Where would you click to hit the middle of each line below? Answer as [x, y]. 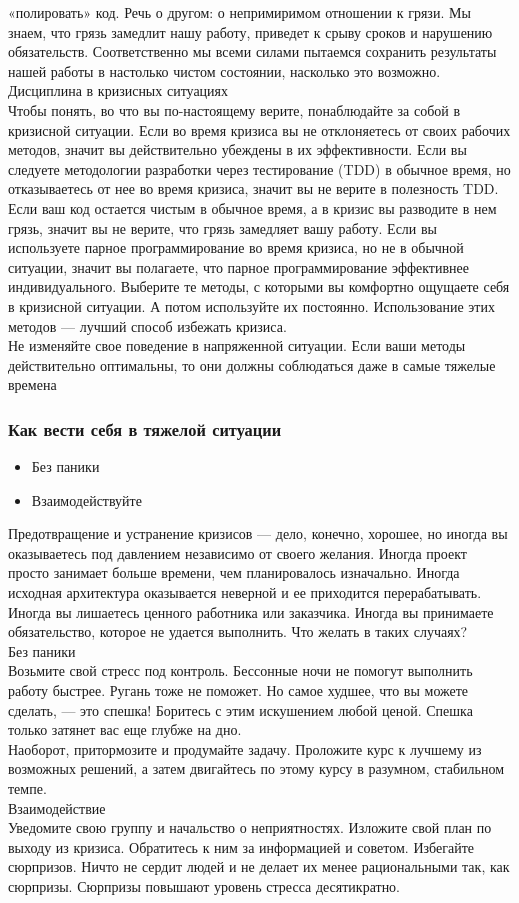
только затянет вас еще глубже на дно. [125, 729]
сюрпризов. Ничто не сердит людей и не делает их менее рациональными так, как [259, 866]
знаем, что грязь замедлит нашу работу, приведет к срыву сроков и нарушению [250, 31]
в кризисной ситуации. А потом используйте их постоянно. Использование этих [251, 305]
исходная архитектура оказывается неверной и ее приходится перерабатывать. [245, 592]
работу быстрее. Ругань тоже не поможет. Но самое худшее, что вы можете [238, 690]
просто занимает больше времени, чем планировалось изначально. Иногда [234, 572]
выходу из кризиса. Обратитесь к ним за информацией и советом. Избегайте [241, 846]
